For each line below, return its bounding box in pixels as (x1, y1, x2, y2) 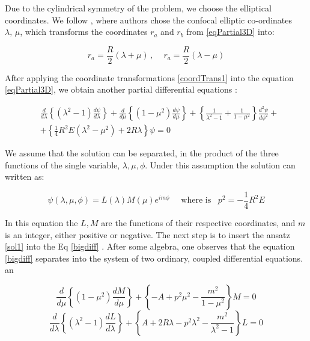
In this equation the (5, 216, 78, 229)
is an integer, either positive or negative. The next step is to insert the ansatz (5, 228, 290, 241)
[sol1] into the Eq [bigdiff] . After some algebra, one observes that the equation (5, 240, 295, 253)
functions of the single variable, (5, 158, 120, 171)
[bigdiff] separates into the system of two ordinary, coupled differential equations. (5, 251, 303, 264)
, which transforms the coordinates (20, 25, 148, 38)
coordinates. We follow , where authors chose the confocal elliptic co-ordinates (5, 13, 293, 26)
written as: (5, 170, 44, 183)
